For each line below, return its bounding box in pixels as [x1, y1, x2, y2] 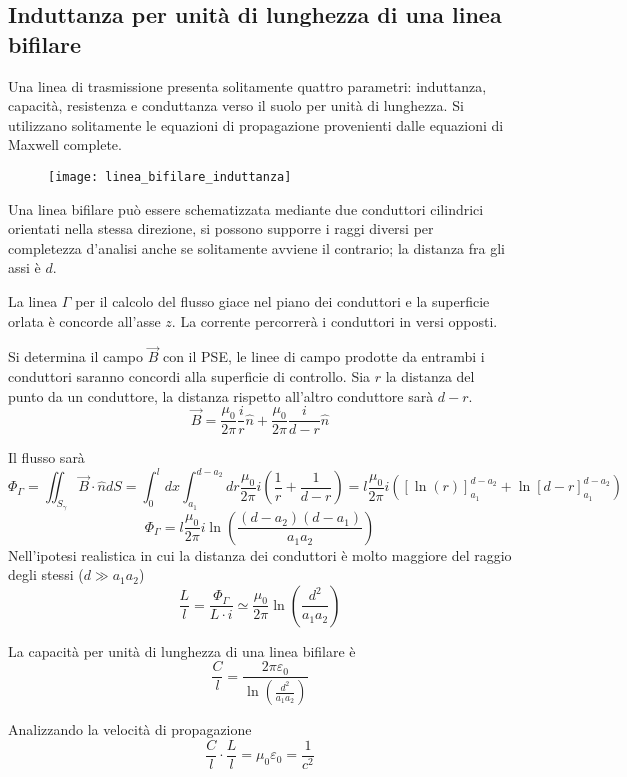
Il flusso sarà [8, 447, 85, 468]
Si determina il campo [8, 346, 143, 367]
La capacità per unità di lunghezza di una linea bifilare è [8, 640, 356, 661]
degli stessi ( [8, 564, 84, 585]
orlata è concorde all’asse [8, 310, 161, 331]
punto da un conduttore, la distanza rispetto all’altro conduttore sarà [8, 385, 434, 406]
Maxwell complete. [8, 134, 122, 155]
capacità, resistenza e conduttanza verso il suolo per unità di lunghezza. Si [8, 95, 464, 116]
